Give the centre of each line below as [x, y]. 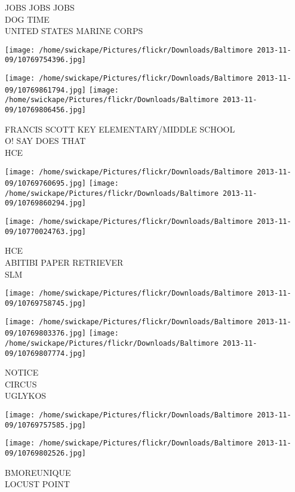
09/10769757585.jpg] [46, 425]
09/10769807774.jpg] [46, 353]
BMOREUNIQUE [38, 472]
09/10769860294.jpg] [46, 203]
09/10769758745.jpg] [46, 303]
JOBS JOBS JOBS [40, 7]
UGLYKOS [26, 396]
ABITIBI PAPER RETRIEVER [64, 262]
